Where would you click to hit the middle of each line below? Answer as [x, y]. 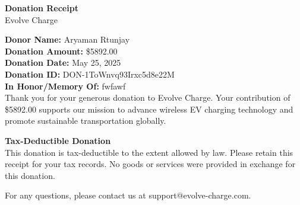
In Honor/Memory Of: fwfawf [65, 86]
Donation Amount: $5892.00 [61, 51]
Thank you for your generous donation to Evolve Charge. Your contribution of [148, 97]
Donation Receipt [42, 8]
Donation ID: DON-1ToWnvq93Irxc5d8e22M [90, 74]
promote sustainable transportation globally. [86, 121]
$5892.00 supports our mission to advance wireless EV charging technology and [149, 109]
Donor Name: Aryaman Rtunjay [67, 39]
